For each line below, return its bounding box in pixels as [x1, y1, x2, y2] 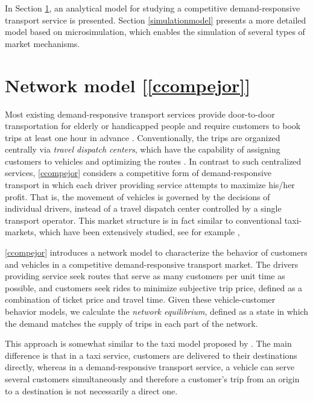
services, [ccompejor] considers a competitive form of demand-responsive [5, 166, 272, 179]
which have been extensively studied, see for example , [39, 226, 240, 238]
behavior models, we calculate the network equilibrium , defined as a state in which [5, 305, 309, 317]
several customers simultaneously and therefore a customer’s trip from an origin [5, 372, 300, 385]
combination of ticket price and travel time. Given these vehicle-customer [5, 293, 276, 306]
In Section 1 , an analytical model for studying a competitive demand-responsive [5, 2, 300, 14]
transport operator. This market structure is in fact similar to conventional [5, 213, 282, 226]
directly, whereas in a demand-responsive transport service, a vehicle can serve [5, 361, 295, 373]
